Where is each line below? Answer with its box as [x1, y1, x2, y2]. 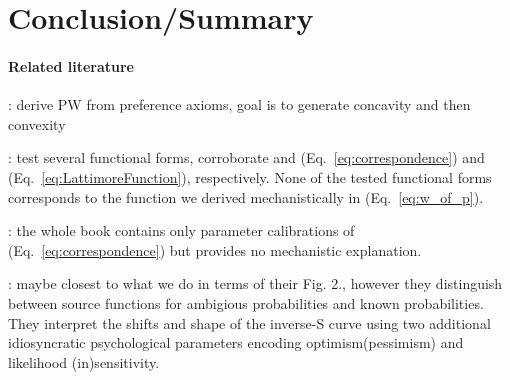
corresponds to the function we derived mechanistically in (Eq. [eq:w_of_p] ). [8, 186, 484, 207]
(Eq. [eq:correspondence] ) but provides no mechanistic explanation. [8, 239, 422, 260]
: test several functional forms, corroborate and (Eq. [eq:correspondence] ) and [8, 147, 485, 168]
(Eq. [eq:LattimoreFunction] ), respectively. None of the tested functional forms [8, 166, 492, 187]
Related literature [8, 55, 134, 76]
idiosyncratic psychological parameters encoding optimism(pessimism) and [8, 332, 464, 353]
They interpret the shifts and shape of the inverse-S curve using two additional [8, 312, 491, 333]
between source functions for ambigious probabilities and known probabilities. [8, 292, 484, 313]
